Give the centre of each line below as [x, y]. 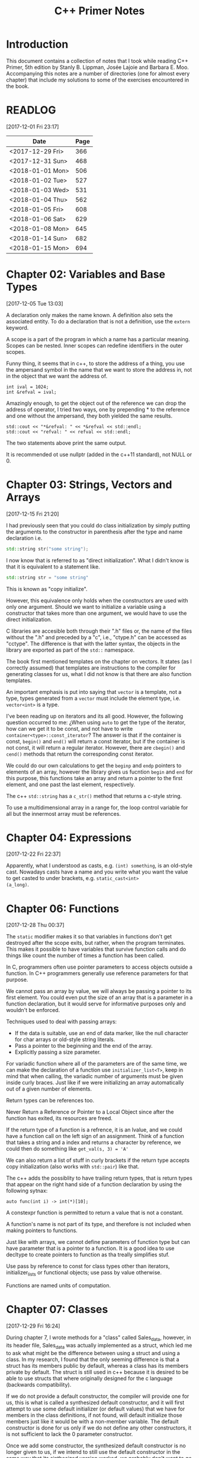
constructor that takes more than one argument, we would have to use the [97, 613]
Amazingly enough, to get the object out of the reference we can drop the [96, 403]
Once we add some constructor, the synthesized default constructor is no [96, 1446]
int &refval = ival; [32, 392]
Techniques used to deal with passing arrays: [62, 1022]
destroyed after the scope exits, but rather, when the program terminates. [96, 943]
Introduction [37, 44]
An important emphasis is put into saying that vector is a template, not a [94, 692]
